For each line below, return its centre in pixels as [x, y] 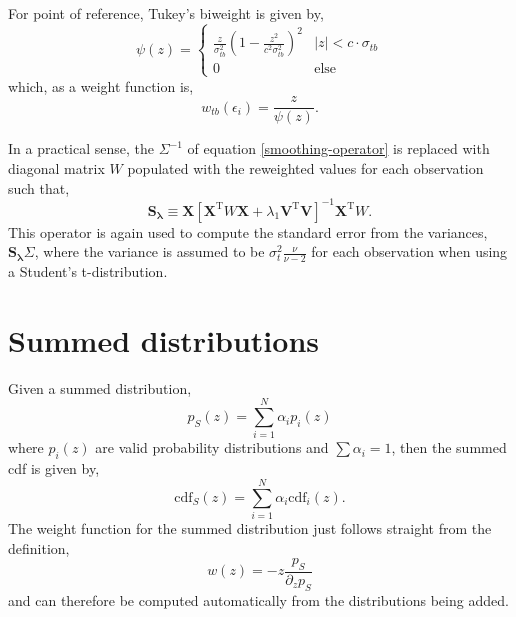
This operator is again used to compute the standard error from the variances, [248, 231]
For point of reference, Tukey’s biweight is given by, [166, 13]
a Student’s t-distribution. [88, 271]
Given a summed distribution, [100, 387]
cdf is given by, [54, 468]
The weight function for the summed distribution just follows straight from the [250, 527]
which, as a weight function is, [101, 85]
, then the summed [449, 447]
